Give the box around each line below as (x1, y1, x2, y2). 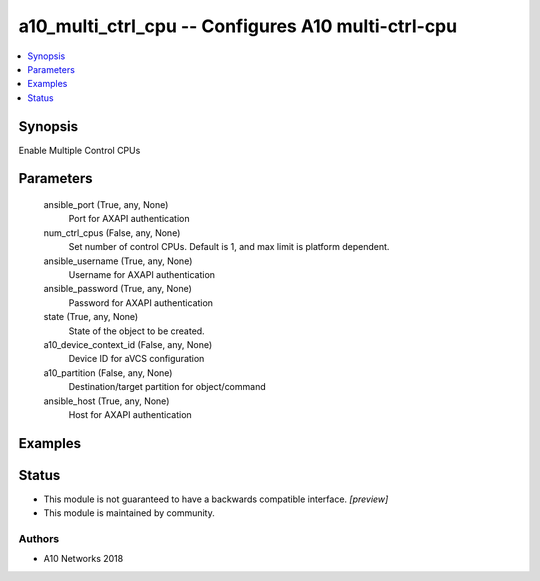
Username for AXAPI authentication (68, 268, 215, 280)
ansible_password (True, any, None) (43, 283, 192, 295)
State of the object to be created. (68, 325, 205, 337)
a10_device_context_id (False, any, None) (43, 338, 213, 350)
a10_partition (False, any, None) (43, 366, 173, 379)
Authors (18, 531, 60, 545)
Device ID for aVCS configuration (68, 353, 205, 365)
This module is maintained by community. (43, 507, 215, 519)
